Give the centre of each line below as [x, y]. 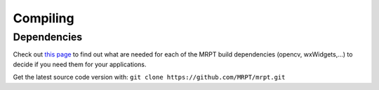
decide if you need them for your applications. [80, 64]
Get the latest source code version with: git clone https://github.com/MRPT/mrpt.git [149, 77]
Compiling [44, 18]
